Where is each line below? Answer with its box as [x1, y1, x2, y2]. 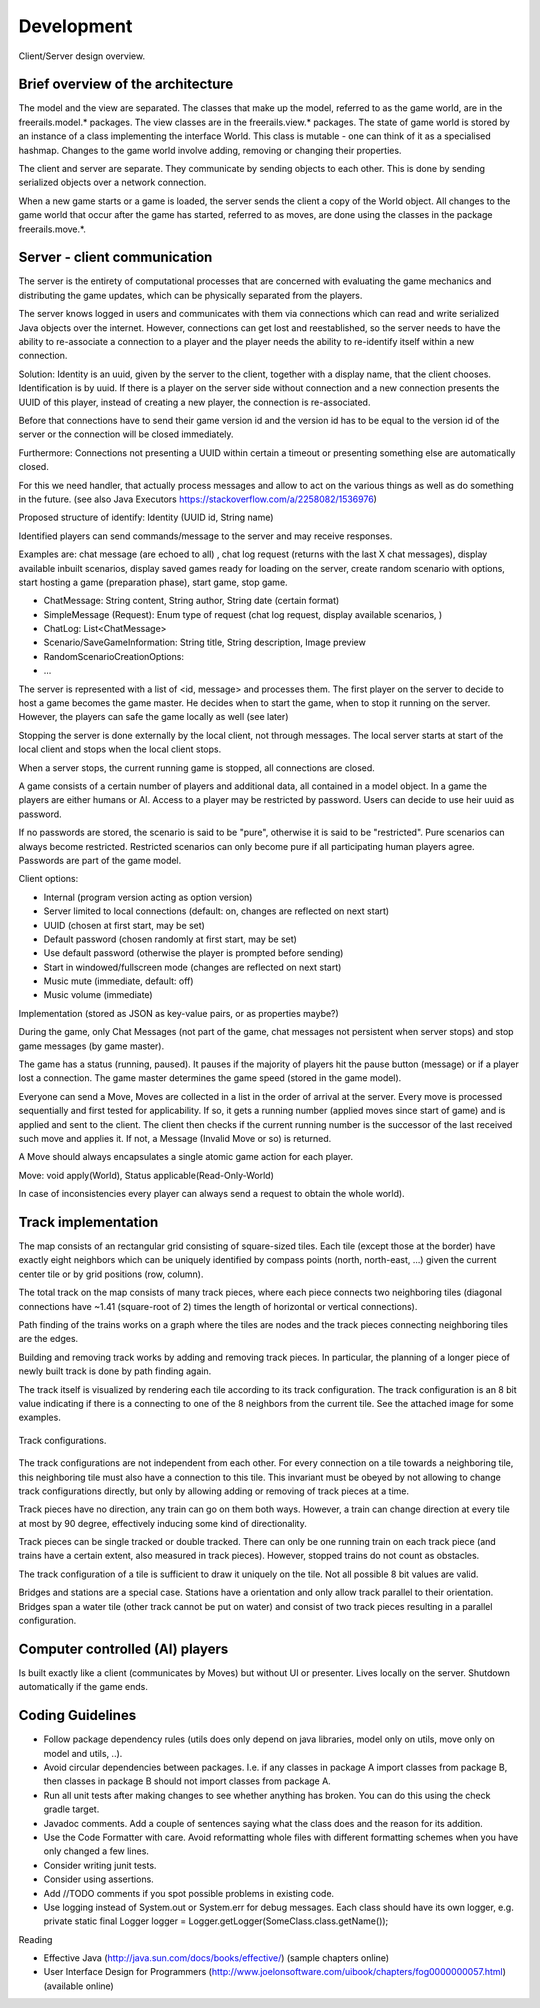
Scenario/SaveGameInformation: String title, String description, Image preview [43, 636, 367, 649]
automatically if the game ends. [18, 1681, 149, 1693]
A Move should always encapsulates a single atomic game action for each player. [18, 1151, 354, 1163]
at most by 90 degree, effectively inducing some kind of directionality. [18, 1517, 307, 1529]
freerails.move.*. [18, 223, 87, 235]
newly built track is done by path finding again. [18, 1365, 212, 1377]
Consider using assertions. [43, 1873, 154, 1885]
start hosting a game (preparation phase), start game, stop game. [18, 576, 289, 588]
